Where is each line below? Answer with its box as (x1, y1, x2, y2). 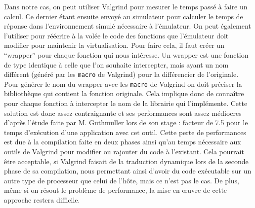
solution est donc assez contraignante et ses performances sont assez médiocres (4, 107, 242, 118)
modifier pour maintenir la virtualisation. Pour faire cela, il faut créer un (4, 40, 224, 50)
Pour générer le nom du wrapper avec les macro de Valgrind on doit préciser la (4, 78, 242, 89)
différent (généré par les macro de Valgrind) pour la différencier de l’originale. (4, 69, 239, 79)
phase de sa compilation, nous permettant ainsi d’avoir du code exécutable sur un (4, 166, 252, 176)
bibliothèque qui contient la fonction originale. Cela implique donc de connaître (4, 88, 244, 99)
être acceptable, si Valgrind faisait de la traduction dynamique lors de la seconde (4, 156, 249, 166)
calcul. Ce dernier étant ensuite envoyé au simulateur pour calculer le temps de (4, 11, 243, 21)
